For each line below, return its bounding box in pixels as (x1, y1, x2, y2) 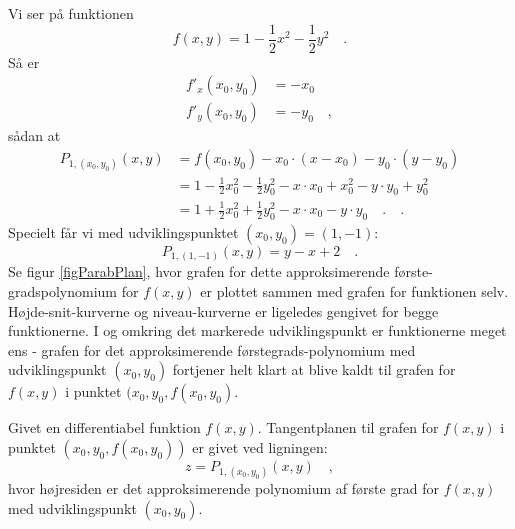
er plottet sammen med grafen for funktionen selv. (200, 280, 509, 301)
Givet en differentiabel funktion (8, 417, 201, 438)
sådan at (8, 125, 61, 146)
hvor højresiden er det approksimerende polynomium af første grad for (8, 478, 440, 499)
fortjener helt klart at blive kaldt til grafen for (172, 359, 456, 380)
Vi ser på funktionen (8, 3, 134, 23)
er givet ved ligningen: (192, 436, 328, 457)
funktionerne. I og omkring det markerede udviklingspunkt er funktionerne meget (8, 320, 507, 341)
